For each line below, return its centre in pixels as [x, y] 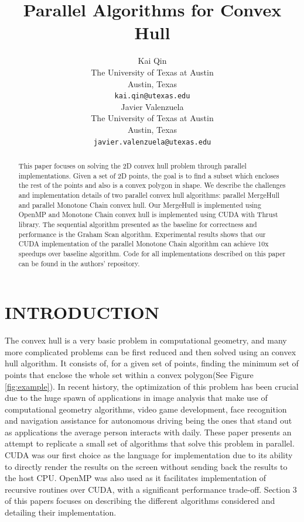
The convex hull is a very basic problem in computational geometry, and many [146, 340]
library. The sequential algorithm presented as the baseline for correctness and [138, 224]
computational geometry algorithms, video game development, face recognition [146, 409]
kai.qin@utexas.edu [152, 96]
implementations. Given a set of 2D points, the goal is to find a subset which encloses [149, 175]
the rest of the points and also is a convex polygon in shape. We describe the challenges [152, 185]
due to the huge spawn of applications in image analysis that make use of [136, 398]
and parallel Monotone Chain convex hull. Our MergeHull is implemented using [140, 205]
